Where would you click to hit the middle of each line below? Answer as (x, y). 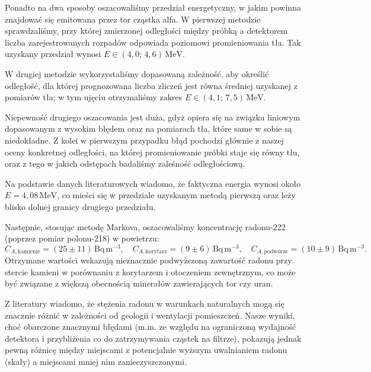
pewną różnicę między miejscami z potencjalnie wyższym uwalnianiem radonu (146, 350)
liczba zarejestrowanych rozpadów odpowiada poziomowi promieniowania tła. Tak (153, 42)
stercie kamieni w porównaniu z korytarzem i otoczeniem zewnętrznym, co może (150, 271)
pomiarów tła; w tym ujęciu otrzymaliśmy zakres (94, 97)
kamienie (29, 252)
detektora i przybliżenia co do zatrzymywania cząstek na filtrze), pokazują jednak (153, 338)
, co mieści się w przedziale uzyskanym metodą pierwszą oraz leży (176, 195)
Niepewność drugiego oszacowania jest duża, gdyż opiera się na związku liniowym (153, 117)
